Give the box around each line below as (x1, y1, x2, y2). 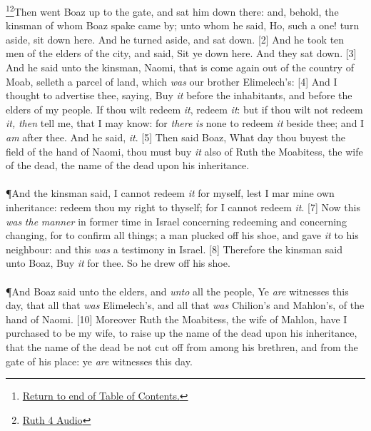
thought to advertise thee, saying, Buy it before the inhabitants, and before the (6, 88, 352, 103)
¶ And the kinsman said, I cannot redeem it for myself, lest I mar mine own (6, 186, 335, 201)
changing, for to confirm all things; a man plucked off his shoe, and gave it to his (6, 228, 359, 243)
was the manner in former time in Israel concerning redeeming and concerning (6, 213, 347, 228)
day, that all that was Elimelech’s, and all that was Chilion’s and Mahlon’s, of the (6, 298, 365, 313)
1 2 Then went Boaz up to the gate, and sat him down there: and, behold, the (6, 2, 339, 19)
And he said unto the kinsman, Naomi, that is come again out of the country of (6, 60, 354, 75)
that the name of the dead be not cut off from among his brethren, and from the (6, 339, 358, 354)
